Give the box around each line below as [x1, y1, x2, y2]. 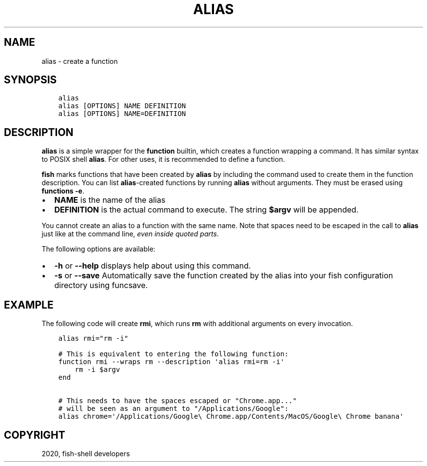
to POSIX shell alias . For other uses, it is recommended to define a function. [41, 155, 285, 164]
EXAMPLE [4, 298, 54, 311]
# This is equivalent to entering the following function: [58, 350, 289, 358]
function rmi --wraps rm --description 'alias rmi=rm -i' [58, 358, 285, 366]
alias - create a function [41, 57, 118, 65]
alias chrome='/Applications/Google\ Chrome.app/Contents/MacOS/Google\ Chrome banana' [58, 412, 404, 421]
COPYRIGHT [4, 428, 65, 441]
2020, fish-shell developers [41, 449, 130, 458]
